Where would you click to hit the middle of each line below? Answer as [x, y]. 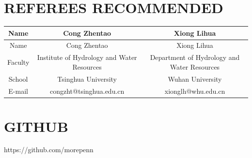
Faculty [18, 62]
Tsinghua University [87, 79]
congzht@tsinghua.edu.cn [87, 91]
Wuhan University [195, 79]
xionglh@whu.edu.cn [195, 91]
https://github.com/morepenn [49, 149]
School [18, 79]
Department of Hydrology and [195, 57]
